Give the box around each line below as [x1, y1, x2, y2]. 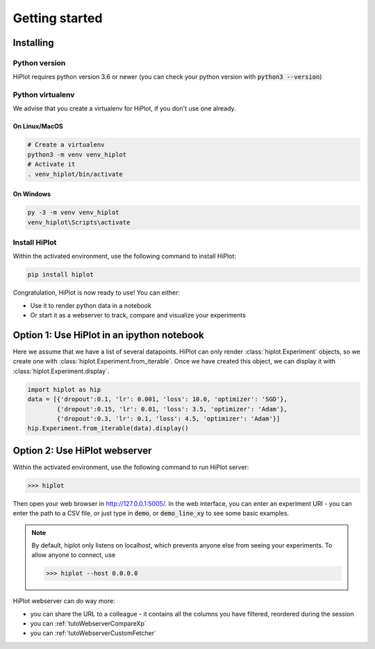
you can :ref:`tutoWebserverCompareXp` [30, 619, 147, 628]
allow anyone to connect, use [31, 551, 116, 559]
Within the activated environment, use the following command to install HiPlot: [12, 252, 236, 261]
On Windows [12, 190, 51, 198]
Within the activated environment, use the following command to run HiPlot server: [12, 463, 249, 471]
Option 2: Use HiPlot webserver [12, 445, 152, 457]
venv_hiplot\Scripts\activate [27, 218, 131, 226]
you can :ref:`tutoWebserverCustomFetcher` [30, 629, 156, 637]
